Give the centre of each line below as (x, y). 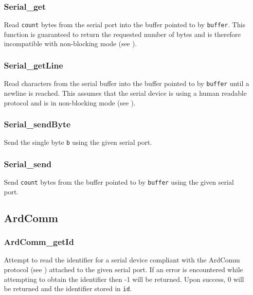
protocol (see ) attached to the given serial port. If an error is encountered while (124, 269)
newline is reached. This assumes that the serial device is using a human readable (125, 93)
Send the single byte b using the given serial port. (78, 142)
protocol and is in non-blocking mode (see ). (70, 102)
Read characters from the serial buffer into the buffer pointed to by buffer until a (126, 83)
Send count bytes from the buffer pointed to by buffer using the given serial (119, 182)
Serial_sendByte (37, 124)
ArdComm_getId (39, 242)
